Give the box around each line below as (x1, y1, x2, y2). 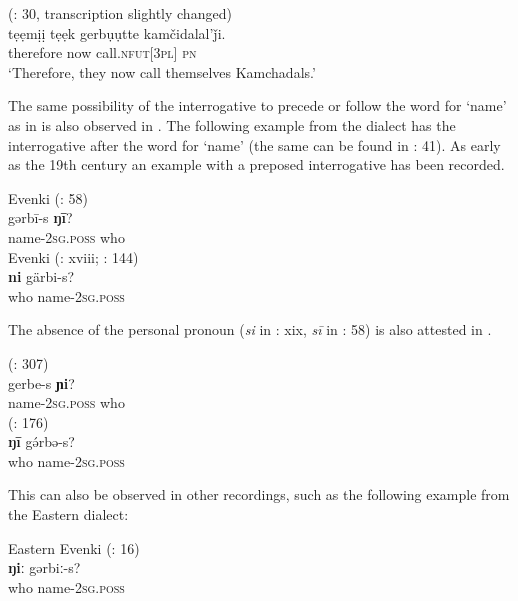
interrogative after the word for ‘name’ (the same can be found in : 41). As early (8, 134, 501, 155)
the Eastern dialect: (8, 504, 129, 525)
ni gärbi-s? (8, 266, 75, 287)
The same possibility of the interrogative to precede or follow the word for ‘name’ (8, 95, 507, 116)
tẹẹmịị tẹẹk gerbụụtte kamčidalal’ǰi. (8, 22, 226, 43)
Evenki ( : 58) (8, 187, 88, 208)
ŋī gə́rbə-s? (8, 431, 75, 452)
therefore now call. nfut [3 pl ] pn (8, 42, 197, 63)
